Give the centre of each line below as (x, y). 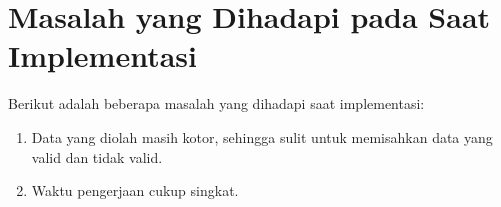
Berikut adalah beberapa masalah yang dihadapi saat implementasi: (216, 103)
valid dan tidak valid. (97, 156)
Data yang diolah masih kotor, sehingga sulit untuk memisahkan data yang (262, 136)
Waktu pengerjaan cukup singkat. (135, 190)
